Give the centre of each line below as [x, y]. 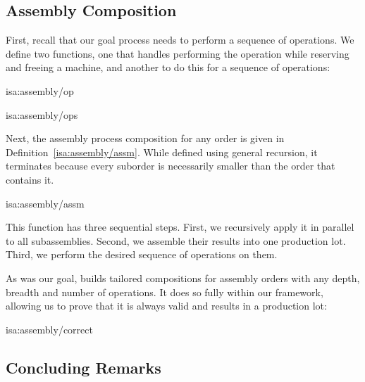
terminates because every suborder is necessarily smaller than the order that [171, 166]
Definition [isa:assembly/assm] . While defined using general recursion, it [162, 152]
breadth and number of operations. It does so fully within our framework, [165, 292]
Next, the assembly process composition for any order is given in [145, 138]
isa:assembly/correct [49, 329]
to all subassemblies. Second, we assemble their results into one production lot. [176, 240]
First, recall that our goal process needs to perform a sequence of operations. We [180, 40]
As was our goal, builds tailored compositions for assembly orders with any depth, [183, 278]
